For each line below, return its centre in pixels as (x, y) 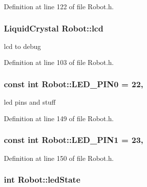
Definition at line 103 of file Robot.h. (59, 62)
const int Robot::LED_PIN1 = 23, (74, 140)
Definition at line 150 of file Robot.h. (59, 158)
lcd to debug (23, 46)
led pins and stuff (30, 102)
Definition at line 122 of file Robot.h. (59, 6)
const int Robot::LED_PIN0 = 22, (74, 84)
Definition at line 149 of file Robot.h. (59, 118)
